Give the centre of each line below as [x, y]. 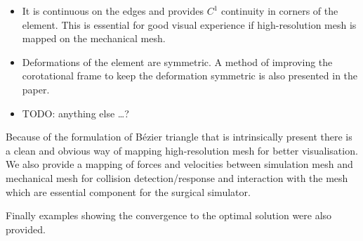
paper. [36, 89]
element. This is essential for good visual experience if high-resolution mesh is [189, 24]
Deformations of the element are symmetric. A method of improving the [177, 61]
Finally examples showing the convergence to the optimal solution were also [169, 215]
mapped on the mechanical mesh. [94, 38]
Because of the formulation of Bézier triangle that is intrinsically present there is [179, 137]
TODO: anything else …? [75, 113]
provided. [26, 229]
